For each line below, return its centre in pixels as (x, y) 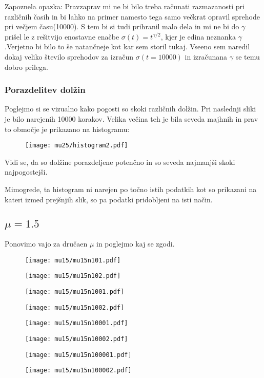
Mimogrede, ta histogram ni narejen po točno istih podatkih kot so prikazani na (131, 189)
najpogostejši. (26, 172)
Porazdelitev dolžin (45, 90)
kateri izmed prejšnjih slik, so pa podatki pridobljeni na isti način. (109, 199)
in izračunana (206, 56)
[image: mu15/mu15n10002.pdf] (77, 339)
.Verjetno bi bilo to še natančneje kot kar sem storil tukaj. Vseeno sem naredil (127, 46)
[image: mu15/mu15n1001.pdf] (75, 291)
